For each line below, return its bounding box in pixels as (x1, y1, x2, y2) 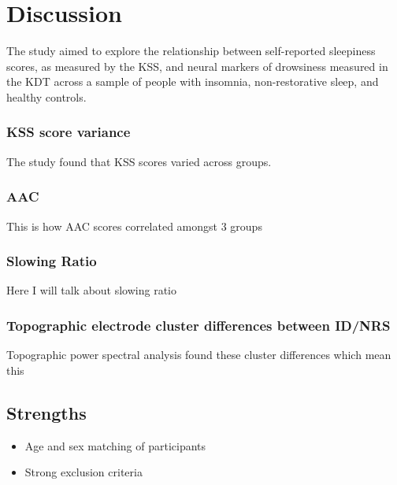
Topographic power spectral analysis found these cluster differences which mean (6, 346, 391, 363)
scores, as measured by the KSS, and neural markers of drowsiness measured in (6, 57, 388, 74)
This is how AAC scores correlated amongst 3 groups (6, 217, 262, 234)
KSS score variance (6, 122, 131, 142)
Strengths (6, 400, 87, 424)
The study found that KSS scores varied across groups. (6, 153, 272, 169)
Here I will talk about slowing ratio (6, 282, 176, 298)
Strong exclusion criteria (24, 464, 143, 480)
